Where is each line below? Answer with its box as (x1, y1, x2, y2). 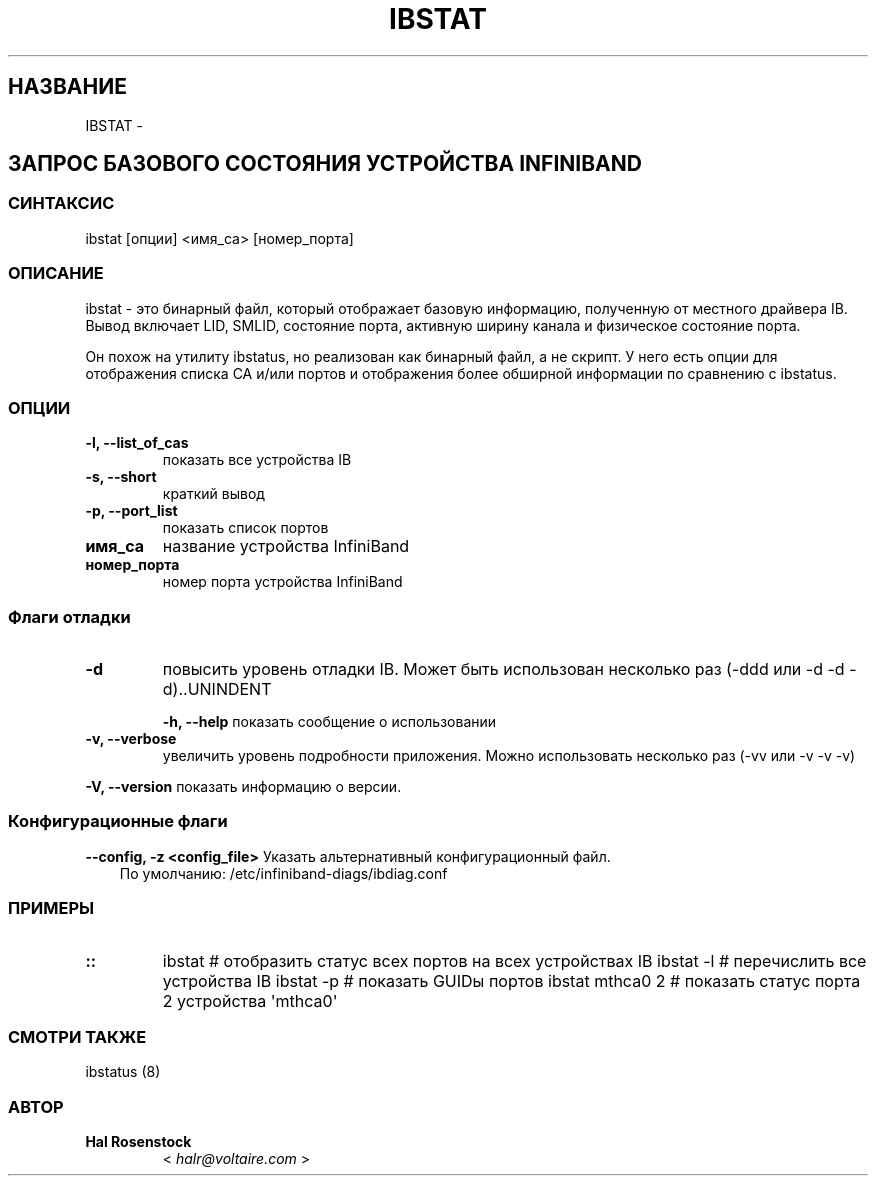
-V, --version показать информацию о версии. (85, 778, 402, 796)
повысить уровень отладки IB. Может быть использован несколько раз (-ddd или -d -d (162, 659, 845, 680)
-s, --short (85, 468, 157, 486)
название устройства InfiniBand (162, 536, 410, 557)
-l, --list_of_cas (85, 434, 189, 452)
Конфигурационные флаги (8, 811, 228, 832)
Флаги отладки (8, 606, 131, 627)
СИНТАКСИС (8, 193, 115, 214)
